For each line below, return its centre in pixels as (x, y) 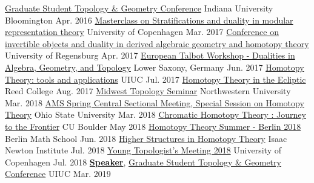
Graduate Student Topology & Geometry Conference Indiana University (139, 8)
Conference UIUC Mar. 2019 (58, 174)
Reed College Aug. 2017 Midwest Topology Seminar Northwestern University (148, 91)
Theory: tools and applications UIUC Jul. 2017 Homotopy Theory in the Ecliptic (155, 79)
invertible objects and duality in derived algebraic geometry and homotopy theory (157, 43)
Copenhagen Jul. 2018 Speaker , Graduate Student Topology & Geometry (143, 162)
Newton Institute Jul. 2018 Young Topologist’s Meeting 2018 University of (143, 150)
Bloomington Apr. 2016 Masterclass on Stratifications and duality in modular (149, 20)
